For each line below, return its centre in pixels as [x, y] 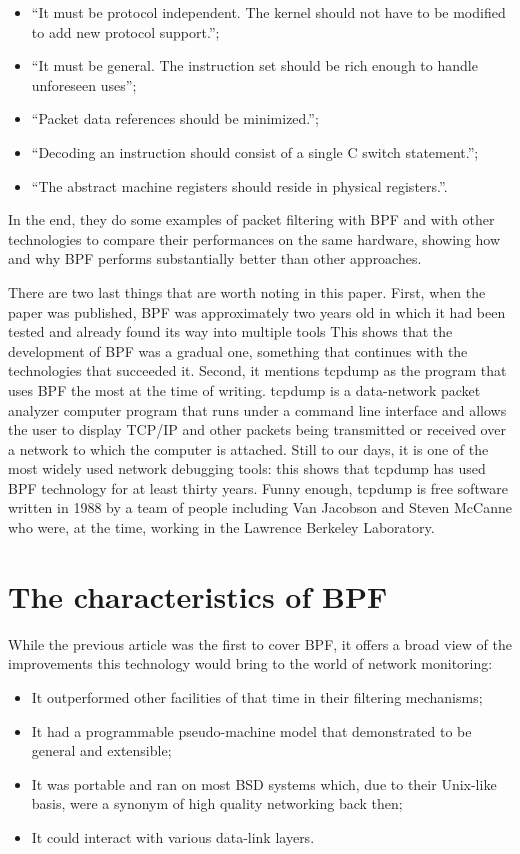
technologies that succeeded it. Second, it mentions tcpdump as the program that [257, 370]
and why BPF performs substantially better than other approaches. [215, 258]
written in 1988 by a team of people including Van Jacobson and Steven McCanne [260, 507]
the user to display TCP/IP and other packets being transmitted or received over [257, 429]
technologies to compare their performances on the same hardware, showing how [254, 238]
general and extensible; [101, 750]
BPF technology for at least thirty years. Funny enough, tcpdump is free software [258, 487]
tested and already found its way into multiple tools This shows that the [230, 331]
